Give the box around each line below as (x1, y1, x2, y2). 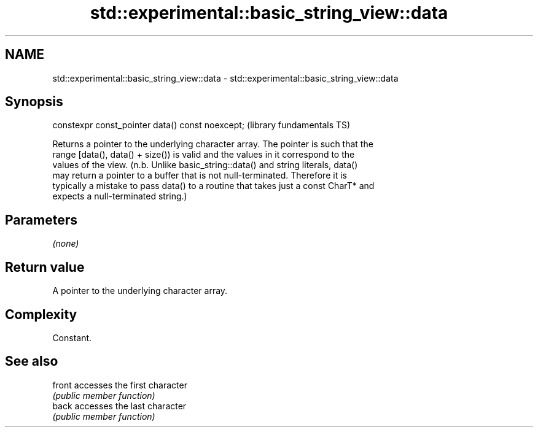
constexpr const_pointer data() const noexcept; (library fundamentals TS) (52, 120, 351, 131)
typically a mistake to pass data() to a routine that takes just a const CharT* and (52, 180, 375, 191)
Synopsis (5, 94, 63, 110)
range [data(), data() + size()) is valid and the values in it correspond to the (52, 149, 355, 160)
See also (5, 353, 58, 369)
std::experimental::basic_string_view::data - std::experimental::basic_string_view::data (52, 72, 399, 83)
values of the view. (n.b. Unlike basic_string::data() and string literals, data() (52, 160, 358, 171)
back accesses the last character (52, 400, 187, 411)
